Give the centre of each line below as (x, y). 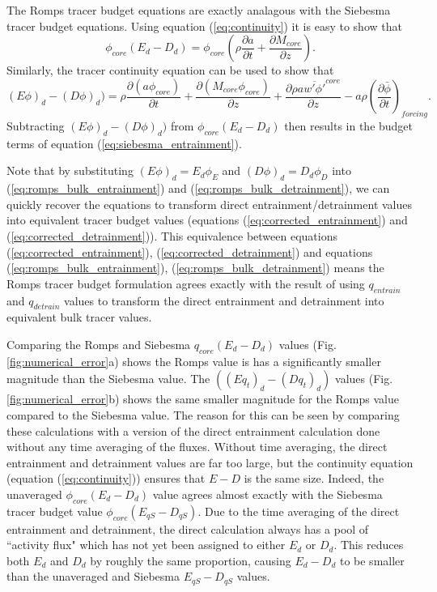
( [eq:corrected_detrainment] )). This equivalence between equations (172, 235)
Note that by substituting (70, 170)
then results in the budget (349, 126)
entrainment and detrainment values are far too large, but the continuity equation (210, 462)
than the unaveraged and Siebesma (93, 576)
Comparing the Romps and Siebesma (99, 344)
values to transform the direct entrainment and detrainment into (224, 300)
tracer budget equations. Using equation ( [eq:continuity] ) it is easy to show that (204, 26)
